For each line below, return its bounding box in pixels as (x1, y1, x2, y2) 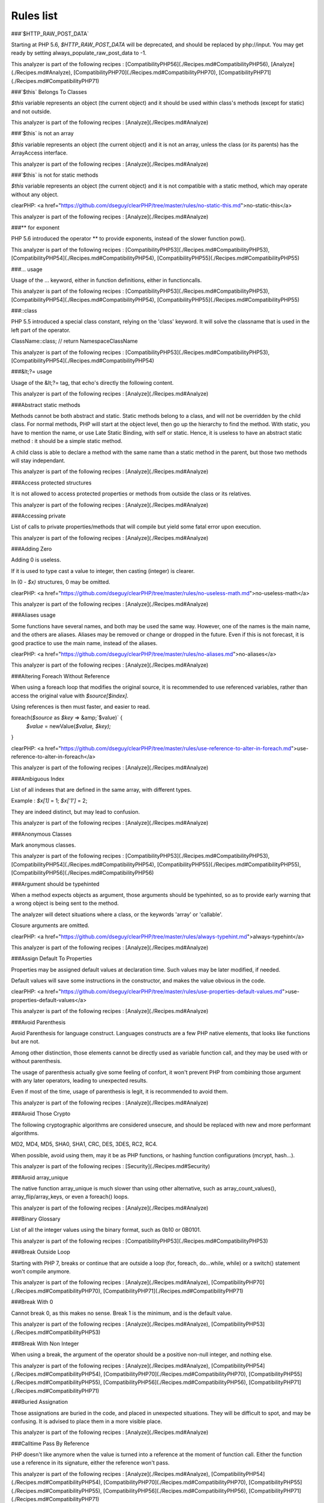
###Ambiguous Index (11, 775, 65, 782)
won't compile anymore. (11, 1268, 71, 1275)
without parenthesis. (11, 1058, 62, 1065)
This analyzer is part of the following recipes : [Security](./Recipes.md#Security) (11, 1163, 210, 1170)
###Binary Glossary (11, 1215, 61, 1223)
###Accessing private (11, 512, 66, 519)
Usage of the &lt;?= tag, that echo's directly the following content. (11, 379, 174, 386)
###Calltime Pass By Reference (11, 1440, 90, 1447)
